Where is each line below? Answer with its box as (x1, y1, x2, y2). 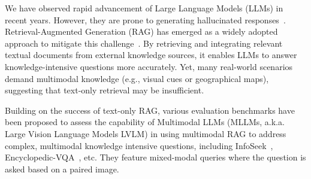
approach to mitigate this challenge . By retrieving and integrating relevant (5, 37, 283, 49)
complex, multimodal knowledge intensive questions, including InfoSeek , (5, 139, 273, 151)
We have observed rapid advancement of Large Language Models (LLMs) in (5, 2, 283, 14)
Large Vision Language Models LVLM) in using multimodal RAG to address (5, 127, 286, 139)
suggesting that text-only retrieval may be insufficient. (5, 84, 204, 96)
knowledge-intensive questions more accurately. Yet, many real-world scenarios (5, 60, 293, 72)
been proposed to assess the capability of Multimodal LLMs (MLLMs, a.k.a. (5, 116, 285, 128)
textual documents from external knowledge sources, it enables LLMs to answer (5, 48, 297, 61)
